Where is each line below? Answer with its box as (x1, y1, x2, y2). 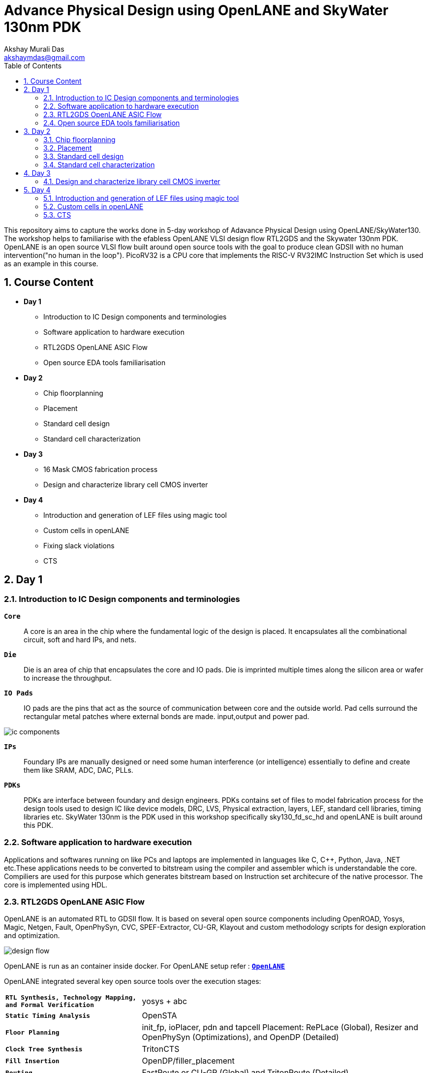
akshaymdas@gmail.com (4, 53, 85, 62)
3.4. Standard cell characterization (43, 160, 155, 169)
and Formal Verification (5, 1001, 94, 1009)
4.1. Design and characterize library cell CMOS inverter (43, 177, 220, 186)
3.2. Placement (43, 143, 92, 152)
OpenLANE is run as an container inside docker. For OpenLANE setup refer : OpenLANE (4, 962, 285, 971)
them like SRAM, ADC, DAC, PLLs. (24, 765, 133, 774)
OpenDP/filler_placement (142, 1056, 235, 1066)
